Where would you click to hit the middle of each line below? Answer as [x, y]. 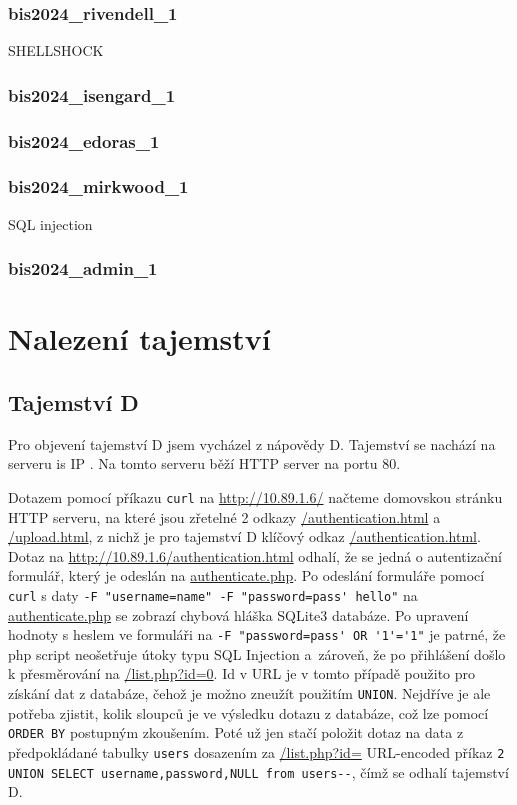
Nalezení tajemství [139, 338]
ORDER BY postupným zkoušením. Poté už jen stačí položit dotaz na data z [236, 732]
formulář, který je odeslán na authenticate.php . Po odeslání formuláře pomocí [246, 575]
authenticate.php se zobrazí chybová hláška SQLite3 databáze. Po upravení [238, 614]
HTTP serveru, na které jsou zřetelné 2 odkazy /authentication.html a [224, 516]
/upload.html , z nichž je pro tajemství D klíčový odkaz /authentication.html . [244, 536]
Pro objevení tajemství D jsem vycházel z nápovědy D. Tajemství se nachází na [252, 443]
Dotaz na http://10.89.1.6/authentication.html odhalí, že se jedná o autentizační [255, 555]
